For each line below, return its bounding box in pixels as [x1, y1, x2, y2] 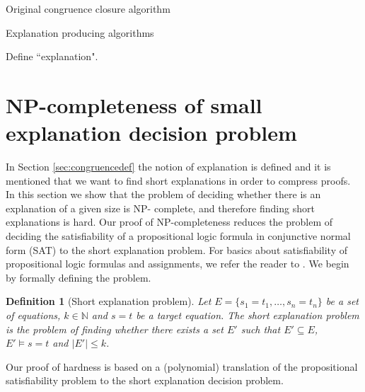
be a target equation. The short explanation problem [136, 308, 359, 323]
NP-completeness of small [6, 90, 262, 119]
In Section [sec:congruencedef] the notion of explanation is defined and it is [6, 159, 331, 174]
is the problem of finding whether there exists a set [6, 321, 224, 336]
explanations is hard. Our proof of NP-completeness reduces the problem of [6, 214, 333, 229]
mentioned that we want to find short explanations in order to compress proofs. [6, 173, 351, 188]
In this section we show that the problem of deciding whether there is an [6, 187, 321, 202]
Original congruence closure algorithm [6, 1, 170, 16]
